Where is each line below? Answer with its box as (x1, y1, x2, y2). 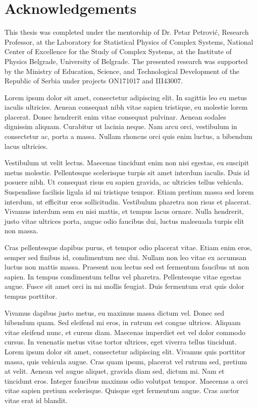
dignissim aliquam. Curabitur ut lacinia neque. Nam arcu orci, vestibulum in (4, 121, 237, 132)
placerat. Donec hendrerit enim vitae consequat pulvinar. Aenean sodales (4, 111, 226, 122)
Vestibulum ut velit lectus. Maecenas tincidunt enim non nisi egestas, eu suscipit (4, 157, 249, 168)
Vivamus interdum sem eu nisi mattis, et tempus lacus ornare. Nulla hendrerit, (4, 206, 244, 216)
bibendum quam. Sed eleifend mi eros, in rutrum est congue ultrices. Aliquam (4, 317, 241, 328)
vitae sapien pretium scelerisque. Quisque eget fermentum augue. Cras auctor (4, 385, 239, 396)
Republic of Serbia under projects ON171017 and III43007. (4, 75, 183, 86)
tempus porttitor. (4, 290, 57, 301)
